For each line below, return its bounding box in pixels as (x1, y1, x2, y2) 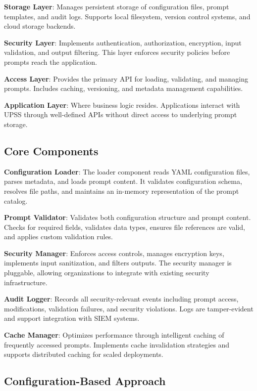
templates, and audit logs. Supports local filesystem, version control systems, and (4, 11, 251, 21)
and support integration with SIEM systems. (4, 313, 140, 323)
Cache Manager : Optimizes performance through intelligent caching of (4, 330, 224, 340)
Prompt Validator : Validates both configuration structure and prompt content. (4, 212, 251, 222)
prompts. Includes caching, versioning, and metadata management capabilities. (4, 83, 243, 93)
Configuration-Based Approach (4, 373, 166, 389)
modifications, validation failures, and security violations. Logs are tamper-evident (4, 303, 254, 313)
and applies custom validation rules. (4, 231, 113, 242)
